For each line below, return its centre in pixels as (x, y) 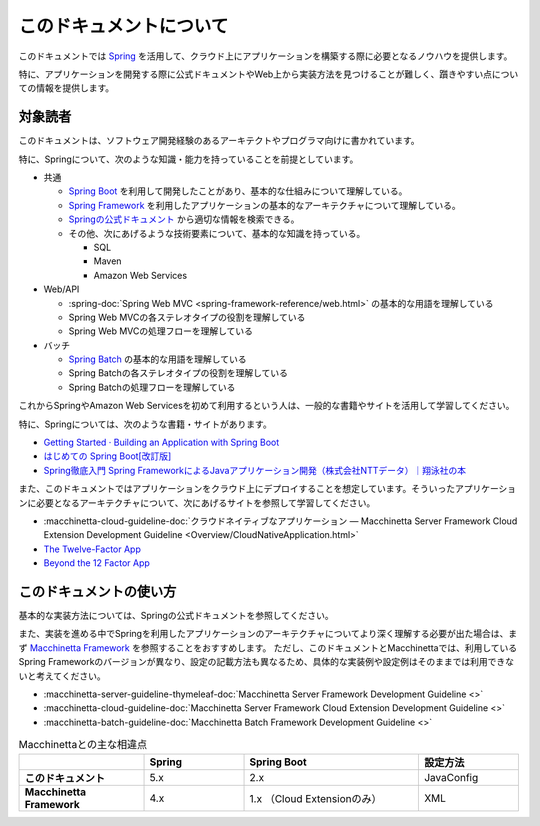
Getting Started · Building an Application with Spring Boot (161, 442)
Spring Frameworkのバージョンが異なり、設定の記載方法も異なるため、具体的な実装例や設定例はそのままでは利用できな (266, 662)
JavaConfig (451, 777)
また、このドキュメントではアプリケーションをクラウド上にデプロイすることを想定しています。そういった (236, 489)
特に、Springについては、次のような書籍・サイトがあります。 (145, 424)
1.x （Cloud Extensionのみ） (315, 798)
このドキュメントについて (123, 26)
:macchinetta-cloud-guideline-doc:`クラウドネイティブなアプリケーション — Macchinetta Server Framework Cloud (280, 521)
